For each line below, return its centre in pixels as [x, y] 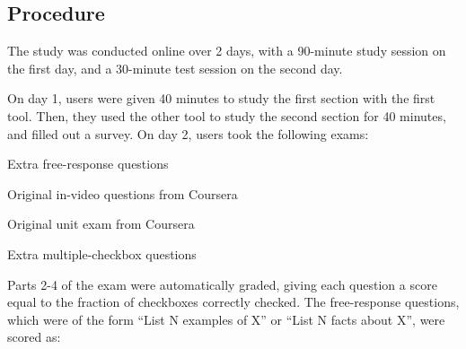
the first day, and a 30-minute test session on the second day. [175, 68]
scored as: [34, 337]
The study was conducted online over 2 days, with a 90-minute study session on [227, 51]
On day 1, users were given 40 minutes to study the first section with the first [221, 98]
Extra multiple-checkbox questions [102, 253]
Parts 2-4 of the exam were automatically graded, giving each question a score [222, 284]
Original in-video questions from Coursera [123, 193]
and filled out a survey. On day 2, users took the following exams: [188, 133]
